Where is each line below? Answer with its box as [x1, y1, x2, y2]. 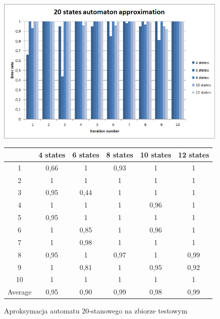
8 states [106, 149, 133, 159]
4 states [38, 149, 65, 159]
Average [7, 286, 31, 297]
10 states [140, 149, 171, 159]
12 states [178, 149, 209, 159]
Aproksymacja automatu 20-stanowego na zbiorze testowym [4, 305, 187, 316]
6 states [72, 149, 99, 159]
